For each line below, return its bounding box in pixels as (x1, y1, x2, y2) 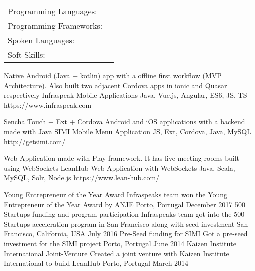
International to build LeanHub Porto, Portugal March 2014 (4, 258, 189, 268)
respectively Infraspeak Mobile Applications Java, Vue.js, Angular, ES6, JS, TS (4, 90, 247, 100)
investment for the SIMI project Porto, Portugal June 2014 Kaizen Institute (4, 238, 236, 248)
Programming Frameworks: (8, 20, 103, 31)
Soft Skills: (8, 49, 45, 60)
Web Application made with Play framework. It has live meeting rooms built (4, 153, 240, 163)
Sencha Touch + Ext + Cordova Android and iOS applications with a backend (4, 116, 245, 127)
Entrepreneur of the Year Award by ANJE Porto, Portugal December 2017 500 (4, 199, 245, 209)
